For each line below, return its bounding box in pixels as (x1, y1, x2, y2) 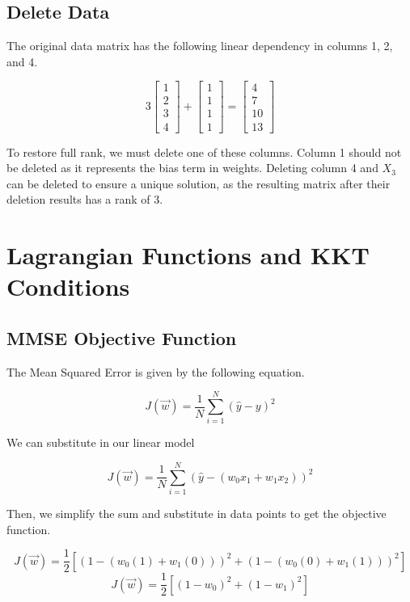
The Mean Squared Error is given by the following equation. (6, 363, 305, 380)
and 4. (6, 53, 38, 69)
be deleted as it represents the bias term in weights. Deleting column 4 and (6, 159, 378, 176)
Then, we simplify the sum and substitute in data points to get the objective (6, 505, 387, 522)
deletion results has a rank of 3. (6, 191, 163, 208)
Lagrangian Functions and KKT (6, 238, 370, 272)
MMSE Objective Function (6, 325, 237, 350)
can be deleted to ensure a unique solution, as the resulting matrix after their (6, 175, 391, 192)
